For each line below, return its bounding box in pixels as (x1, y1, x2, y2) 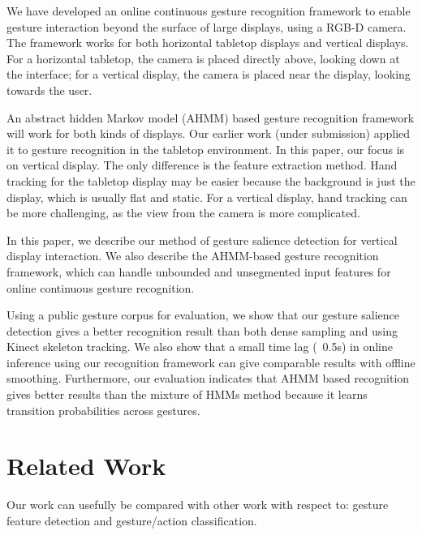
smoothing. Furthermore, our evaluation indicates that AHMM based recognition (6, 370, 410, 387)
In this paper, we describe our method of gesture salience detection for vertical (6, 231, 398, 248)
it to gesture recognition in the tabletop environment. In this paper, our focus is (6, 140, 405, 157)
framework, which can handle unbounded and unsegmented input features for (6, 263, 391, 280)
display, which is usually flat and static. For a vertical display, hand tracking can (6, 188, 407, 205)
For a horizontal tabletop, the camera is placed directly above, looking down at (6, 49, 400, 66)
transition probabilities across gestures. (6, 401, 200, 418)
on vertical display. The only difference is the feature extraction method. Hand (6, 156, 398, 173)
